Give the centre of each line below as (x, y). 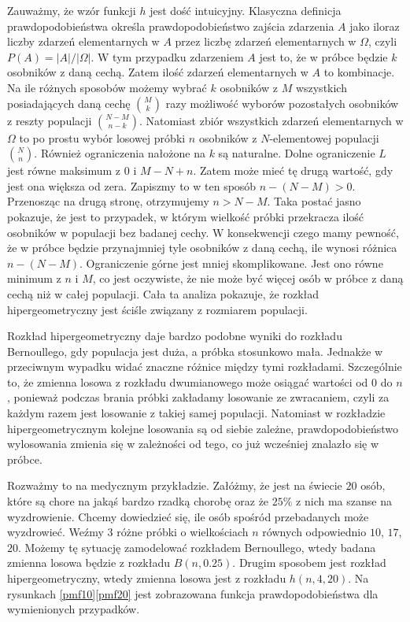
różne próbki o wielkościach (183, 532)
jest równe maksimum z (64, 170)
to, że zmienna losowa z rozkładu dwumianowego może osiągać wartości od (188, 381)
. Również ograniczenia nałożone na (120, 153)
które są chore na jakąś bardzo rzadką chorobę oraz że (138, 501)
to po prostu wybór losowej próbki (102, 137)
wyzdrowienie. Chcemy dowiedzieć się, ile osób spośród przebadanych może (188, 516)
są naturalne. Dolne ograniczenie (297, 153)
